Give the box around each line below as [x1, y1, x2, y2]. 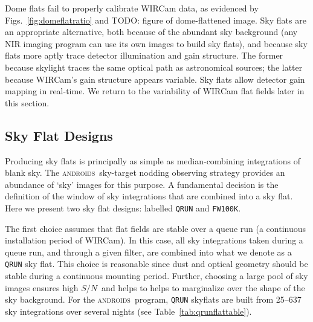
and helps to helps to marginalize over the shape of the [102, 281, 305, 294]
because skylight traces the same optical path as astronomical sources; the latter [5, 60, 303, 73]
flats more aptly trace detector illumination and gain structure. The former [5, 49, 283, 62]
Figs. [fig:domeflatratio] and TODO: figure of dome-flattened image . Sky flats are [5, 13, 306, 26]
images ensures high [5, 281, 79, 294]
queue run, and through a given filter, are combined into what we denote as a [5, 245, 292, 258]
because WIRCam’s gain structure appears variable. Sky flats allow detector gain [5, 72, 305, 85]
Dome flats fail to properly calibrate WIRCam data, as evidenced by [5, 2, 259, 14]
